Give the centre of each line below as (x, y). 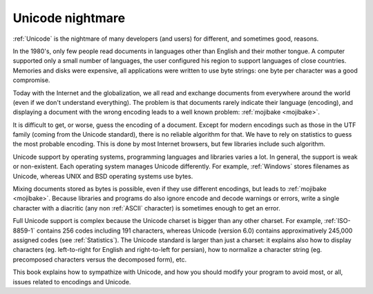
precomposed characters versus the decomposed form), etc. (99, 259)
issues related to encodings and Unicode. (72, 282)
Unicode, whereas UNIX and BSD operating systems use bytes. (103, 176)
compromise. (31, 80)
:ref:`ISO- (337, 221)
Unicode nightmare (69, 18)
